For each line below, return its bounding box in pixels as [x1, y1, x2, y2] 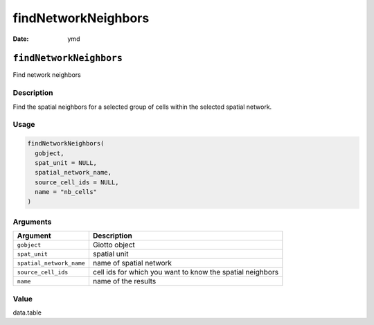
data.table [12, 308, 42, 317]
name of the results [92, 276, 157, 286]
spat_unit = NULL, [35, 159, 97, 166]
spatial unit [92, 249, 129, 259]
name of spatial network [92, 258, 172, 268]
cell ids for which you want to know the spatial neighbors [92, 267, 279, 277]
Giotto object [92, 240, 135, 249]
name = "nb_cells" [35, 188, 97, 196]
